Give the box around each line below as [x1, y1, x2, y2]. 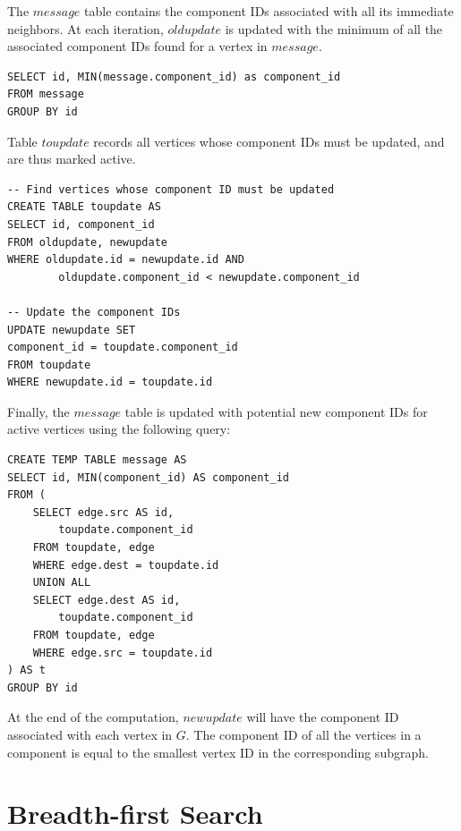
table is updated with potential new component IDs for [124, 402, 428, 420]
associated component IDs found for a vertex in [7, 37, 268, 55]
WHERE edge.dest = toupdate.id [32, 558, 219, 572]
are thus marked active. [7, 149, 136, 168]
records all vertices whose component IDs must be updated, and [93, 131, 445, 150]
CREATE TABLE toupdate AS [7, 200, 161, 214]
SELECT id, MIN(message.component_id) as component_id [7, 70, 341, 83]
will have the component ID [246, 708, 399, 726]
